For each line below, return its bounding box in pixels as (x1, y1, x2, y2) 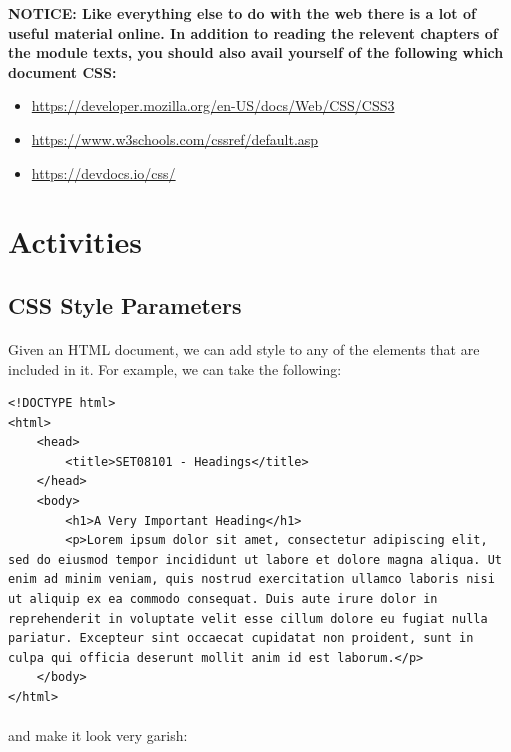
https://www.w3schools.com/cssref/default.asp (31, 128, 319, 149)
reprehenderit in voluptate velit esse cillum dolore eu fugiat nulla (8, 611, 488, 626)
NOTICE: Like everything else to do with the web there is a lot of (8, 3, 476, 23)
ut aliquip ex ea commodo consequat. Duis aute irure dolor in (8, 592, 438, 607)
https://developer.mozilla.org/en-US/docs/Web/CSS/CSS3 (31, 95, 395, 116)
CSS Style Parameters (8, 289, 242, 320)
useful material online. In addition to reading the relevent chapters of (8, 22, 498, 43)
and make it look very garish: (8, 725, 188, 746)
